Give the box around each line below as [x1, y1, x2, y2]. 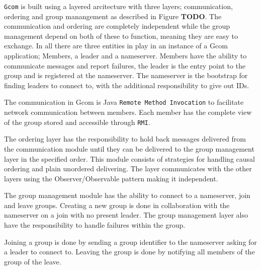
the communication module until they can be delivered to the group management [4, 143, 254, 154]
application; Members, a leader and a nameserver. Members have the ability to [4, 50, 247, 61]
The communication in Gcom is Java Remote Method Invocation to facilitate [4, 97, 244, 107]
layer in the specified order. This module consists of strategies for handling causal [4, 153, 255, 164]
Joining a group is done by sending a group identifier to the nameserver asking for [4, 236, 257, 247]
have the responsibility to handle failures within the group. [4, 220, 186, 230]
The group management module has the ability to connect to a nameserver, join [4, 190, 250, 200]
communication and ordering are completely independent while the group [4, 21, 230, 31]
